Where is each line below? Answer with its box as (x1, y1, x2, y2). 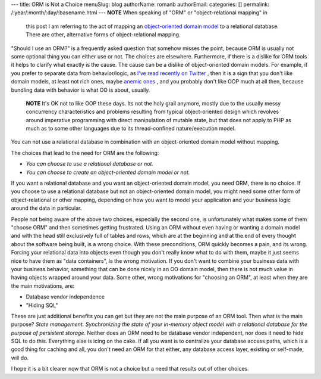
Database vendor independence (26, 293, 105, 300)
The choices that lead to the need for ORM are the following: (11, 149, 159, 156)
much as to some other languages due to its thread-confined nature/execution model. (26, 125, 236, 132)
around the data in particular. (11, 204, 82, 212)
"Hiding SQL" (26, 302, 58, 309)
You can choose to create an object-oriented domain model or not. (26, 169, 190, 176)
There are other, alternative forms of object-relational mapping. (26, 31, 181, 38)
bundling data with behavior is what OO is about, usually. (11, 86, 150, 94)
